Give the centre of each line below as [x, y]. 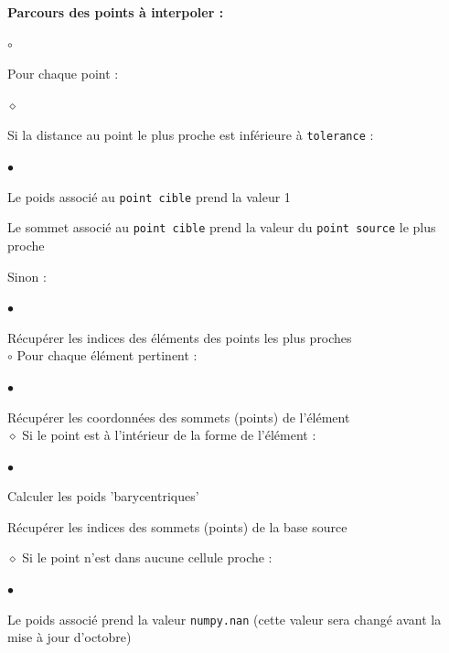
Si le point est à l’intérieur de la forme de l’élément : [169, 435]
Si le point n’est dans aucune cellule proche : [147, 557]
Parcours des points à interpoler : [116, 12]
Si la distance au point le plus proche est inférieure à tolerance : [191, 135]
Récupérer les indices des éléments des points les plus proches [180, 337]
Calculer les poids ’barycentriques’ [103, 496]
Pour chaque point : [63, 74]
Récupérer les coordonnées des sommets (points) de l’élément [179, 417]
